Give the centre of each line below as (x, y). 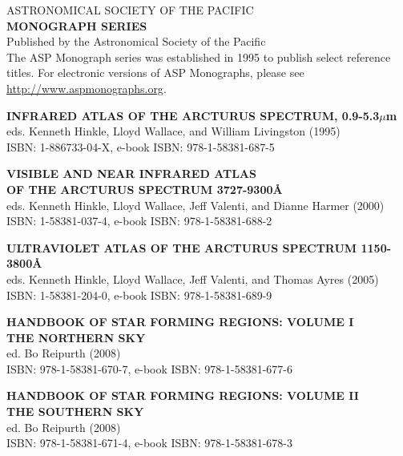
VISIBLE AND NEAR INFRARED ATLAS (131, 174)
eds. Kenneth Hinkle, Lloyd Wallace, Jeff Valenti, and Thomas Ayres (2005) (193, 278)
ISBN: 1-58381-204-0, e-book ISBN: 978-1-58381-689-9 (139, 295)
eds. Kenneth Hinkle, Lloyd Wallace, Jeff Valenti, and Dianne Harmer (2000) (195, 205)
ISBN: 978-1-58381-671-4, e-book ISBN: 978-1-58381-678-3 (149, 443)
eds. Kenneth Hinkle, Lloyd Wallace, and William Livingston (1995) (173, 131)
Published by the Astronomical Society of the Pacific (136, 41)
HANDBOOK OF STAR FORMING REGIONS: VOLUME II (183, 395)
